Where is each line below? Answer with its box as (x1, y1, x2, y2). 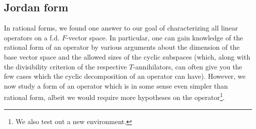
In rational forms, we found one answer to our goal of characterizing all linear (4, 23, 238, 33)
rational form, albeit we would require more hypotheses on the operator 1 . (4, 91, 225, 102)
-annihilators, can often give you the (133, 61, 242, 71)
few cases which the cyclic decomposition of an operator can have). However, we (4, 71, 246, 81)
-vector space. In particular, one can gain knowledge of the (66, 32, 243, 42)
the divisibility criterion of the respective (4, 61, 127, 71)
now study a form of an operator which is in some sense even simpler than (4, 80, 228, 91)
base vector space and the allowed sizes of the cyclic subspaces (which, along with (4, 51, 251, 62)
